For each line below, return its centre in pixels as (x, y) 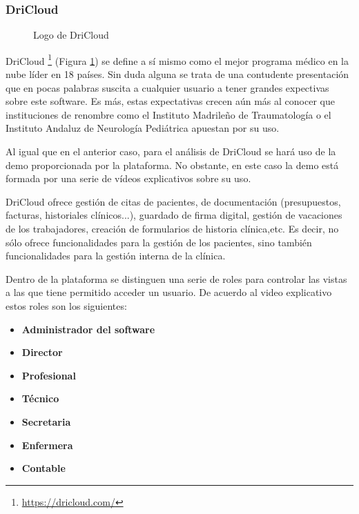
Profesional (49, 375)
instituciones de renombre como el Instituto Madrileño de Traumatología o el (168, 114)
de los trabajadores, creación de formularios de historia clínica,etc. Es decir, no (172, 228)
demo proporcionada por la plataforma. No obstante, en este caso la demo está (172, 165)
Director (42, 352)
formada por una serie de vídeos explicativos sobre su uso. (128, 178)
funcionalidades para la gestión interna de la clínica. (116, 256)
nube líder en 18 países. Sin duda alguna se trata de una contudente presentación (177, 74)
